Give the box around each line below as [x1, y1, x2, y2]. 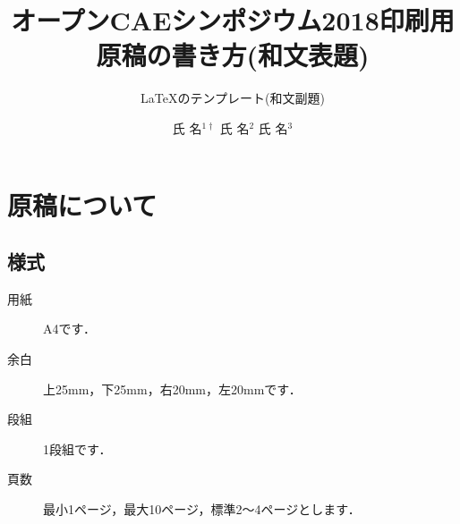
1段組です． [43, 439, 112, 458]
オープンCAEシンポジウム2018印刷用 [11, 2, 455, 38]
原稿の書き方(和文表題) [96, 37, 370, 73]
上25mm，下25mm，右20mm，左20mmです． [43, 379, 302, 398]
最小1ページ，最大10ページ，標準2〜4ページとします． [43, 500, 361, 519]
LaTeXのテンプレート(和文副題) [141, 89, 325, 107]
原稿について [7, 186, 158, 223]
